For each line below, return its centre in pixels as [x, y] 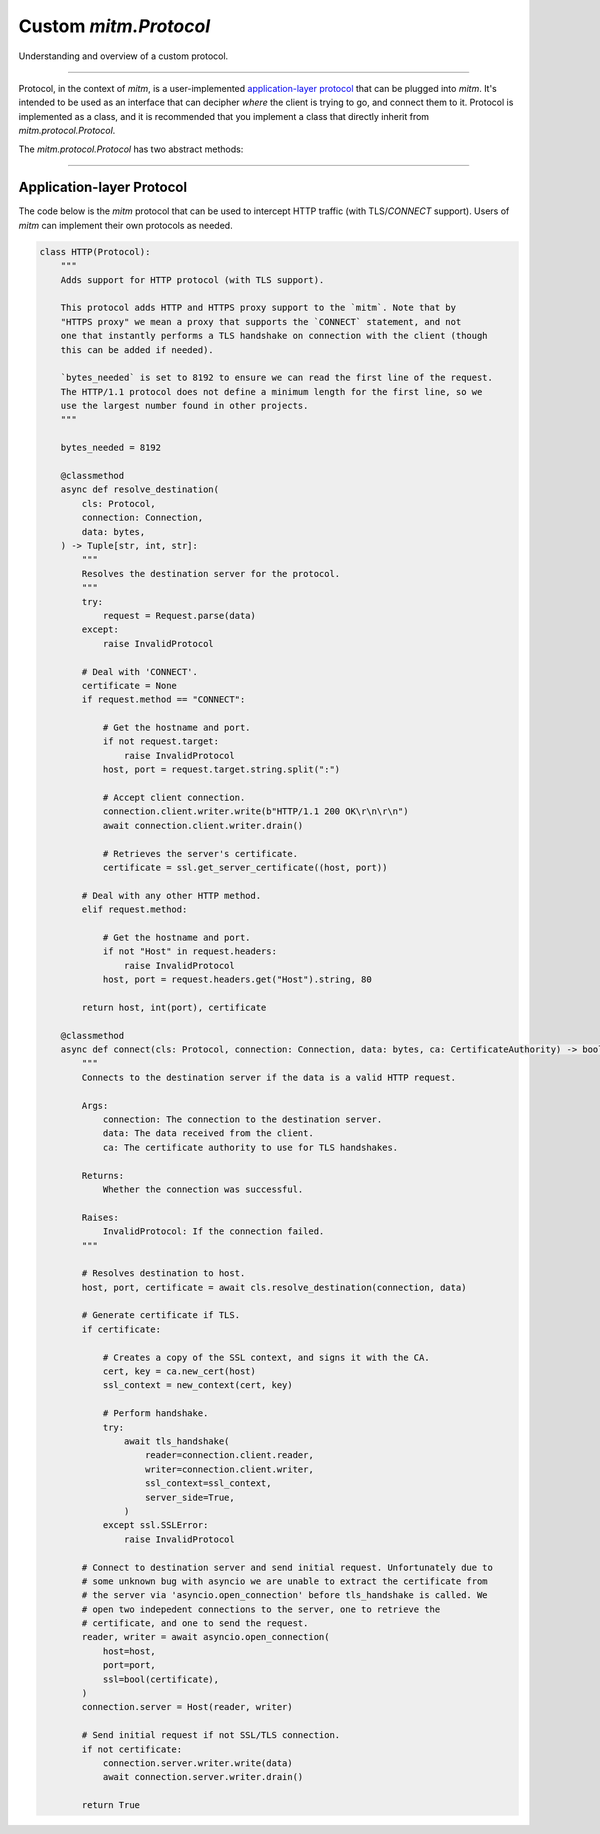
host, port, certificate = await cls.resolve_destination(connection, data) [274, 1287]
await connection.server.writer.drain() [203, 1777]
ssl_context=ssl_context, [208, 1483]
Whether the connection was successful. [203, 1189]
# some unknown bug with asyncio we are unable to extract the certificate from [285, 1581]
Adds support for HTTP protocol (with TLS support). [192, 279]
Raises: [100, 1217]
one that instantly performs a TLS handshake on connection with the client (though [274, 336]
